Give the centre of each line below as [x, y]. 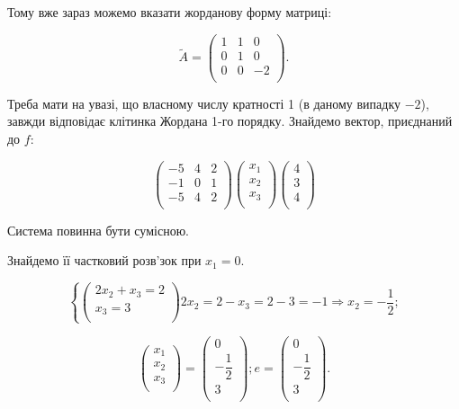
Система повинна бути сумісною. [98, 230]
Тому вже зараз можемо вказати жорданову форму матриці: [170, 12]
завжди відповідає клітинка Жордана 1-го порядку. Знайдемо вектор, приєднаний [230, 121]
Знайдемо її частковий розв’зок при [104, 260]
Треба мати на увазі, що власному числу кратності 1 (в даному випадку [204, 103]
